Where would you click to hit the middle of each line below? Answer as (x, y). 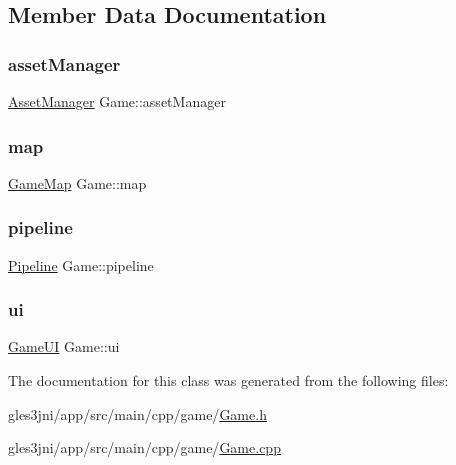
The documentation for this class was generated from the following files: (228, 380)
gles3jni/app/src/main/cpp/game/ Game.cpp (144, 447)
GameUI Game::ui (64, 346)
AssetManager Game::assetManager (117, 101)
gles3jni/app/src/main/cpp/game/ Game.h (137, 413)
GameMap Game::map (77, 182)
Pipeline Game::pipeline (81, 264)
